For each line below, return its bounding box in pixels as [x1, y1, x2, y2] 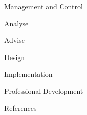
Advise [4, 35, 25, 45]
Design [4, 51, 25, 62]
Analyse [4, 18, 29, 28]
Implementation [4, 69, 53, 79]
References [4, 102, 37, 113]
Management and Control [4, 1, 83, 11]
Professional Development [4, 85, 83, 96]
